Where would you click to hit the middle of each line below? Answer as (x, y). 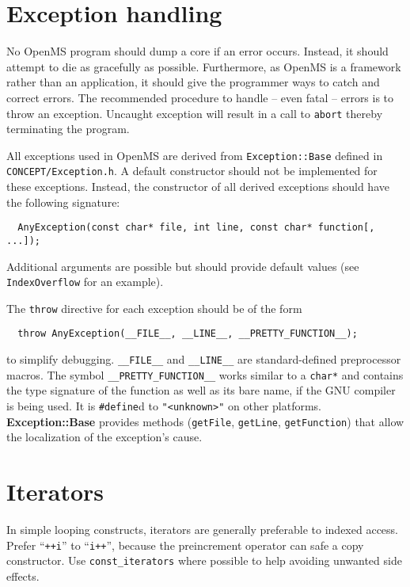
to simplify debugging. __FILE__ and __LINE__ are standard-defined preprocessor (204, 359)
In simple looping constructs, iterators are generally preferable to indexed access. (202, 530)
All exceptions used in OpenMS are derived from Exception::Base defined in (195, 155)
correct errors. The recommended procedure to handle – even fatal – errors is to (200, 97)
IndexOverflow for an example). (85, 282)
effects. (23, 576)
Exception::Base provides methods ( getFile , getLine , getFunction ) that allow (205, 421)
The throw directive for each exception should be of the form (154, 308)
